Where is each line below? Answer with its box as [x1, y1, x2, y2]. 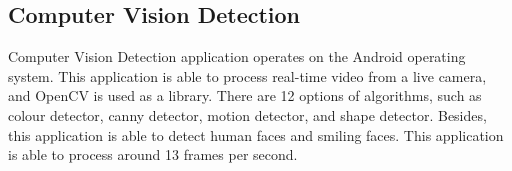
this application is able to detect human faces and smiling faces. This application [8, 124, 504, 145]
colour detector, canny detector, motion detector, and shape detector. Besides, [8, 104, 487, 125]
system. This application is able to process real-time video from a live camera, [8, 65, 487, 86]
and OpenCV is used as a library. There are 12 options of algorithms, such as [8, 85, 482, 106]
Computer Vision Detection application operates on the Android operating [8, 46, 466, 67]
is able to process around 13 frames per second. [8, 144, 298, 165]
